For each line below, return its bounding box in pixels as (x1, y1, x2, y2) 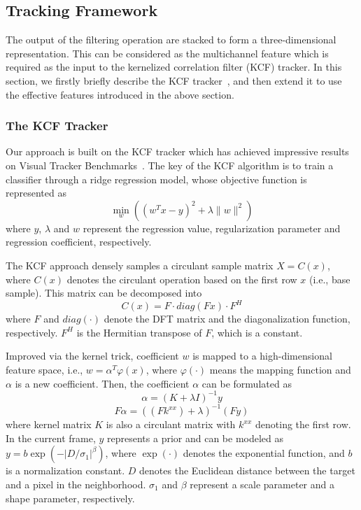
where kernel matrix (6, 417, 92, 432)
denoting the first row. (255, 417, 351, 432)
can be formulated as (201, 376, 292, 390)
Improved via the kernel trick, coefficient (6, 348, 179, 363)
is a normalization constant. (6, 463, 125, 478)
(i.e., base (309, 271, 351, 286)
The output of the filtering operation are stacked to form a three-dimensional (6, 32, 337, 47)
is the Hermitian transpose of (76, 325, 202, 339)
